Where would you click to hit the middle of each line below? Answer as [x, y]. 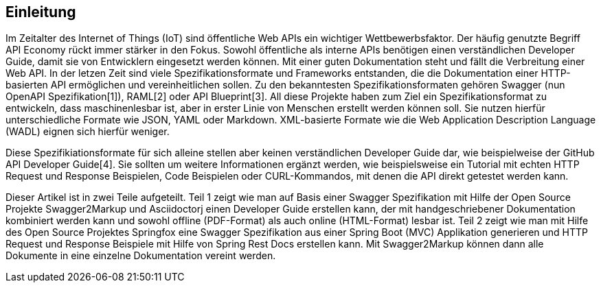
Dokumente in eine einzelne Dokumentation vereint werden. [141, 256]
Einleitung [41, 12]
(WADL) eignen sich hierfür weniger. [88, 132]
